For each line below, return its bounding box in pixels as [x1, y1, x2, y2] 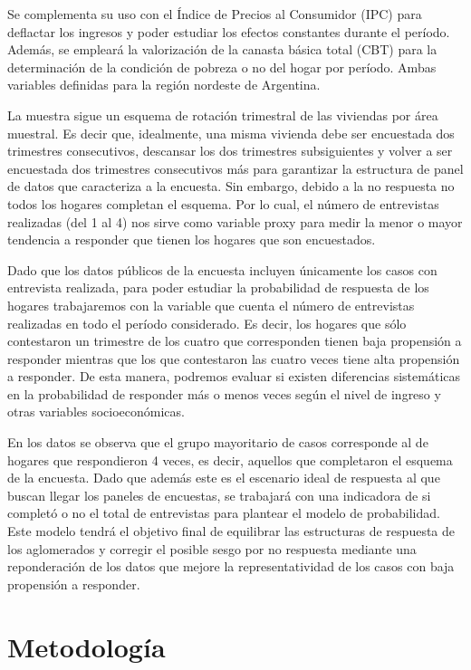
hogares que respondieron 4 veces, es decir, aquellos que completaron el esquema [7, 450, 453, 469]
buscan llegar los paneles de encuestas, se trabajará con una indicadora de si [7, 485, 431, 504]
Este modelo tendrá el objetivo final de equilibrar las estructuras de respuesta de [7, 522, 456, 541]
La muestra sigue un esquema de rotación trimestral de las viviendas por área [7, 105, 438, 124]
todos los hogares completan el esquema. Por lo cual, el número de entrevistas [7, 194, 439, 213]
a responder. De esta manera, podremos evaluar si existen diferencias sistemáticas [7, 367, 461, 386]
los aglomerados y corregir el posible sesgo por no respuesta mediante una [7, 539, 417, 558]
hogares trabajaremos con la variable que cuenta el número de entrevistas [7, 295, 415, 314]
